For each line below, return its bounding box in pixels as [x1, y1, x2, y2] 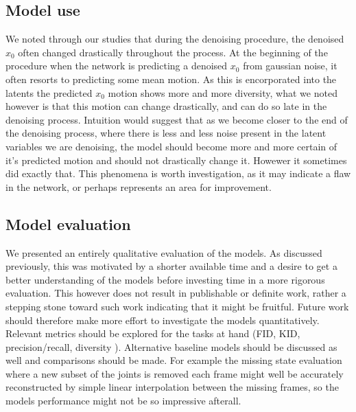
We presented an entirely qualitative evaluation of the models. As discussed [5, 245, 322, 260]
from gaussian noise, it [243, 58, 337, 73]
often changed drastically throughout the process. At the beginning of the [18, 45, 328, 59]
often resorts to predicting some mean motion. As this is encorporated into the [5, 71, 337, 86]
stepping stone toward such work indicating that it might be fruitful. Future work [5, 299, 349, 313]
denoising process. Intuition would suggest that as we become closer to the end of [5, 112, 348, 126]
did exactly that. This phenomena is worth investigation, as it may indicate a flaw [5, 166, 351, 181]
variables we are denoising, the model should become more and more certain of [5, 139, 337, 153]
